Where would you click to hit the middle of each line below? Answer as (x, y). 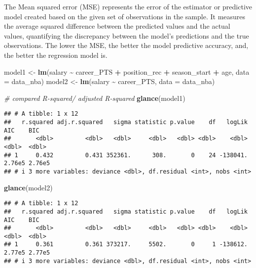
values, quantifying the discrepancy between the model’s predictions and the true (127, 35)
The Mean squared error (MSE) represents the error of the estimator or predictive (128, 6)
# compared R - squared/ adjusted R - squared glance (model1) (95, 98)
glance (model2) (28, 187)
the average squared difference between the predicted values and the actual (117, 26)
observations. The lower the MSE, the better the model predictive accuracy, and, (126, 45)
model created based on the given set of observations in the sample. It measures (125, 16)
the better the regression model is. (56, 55)
